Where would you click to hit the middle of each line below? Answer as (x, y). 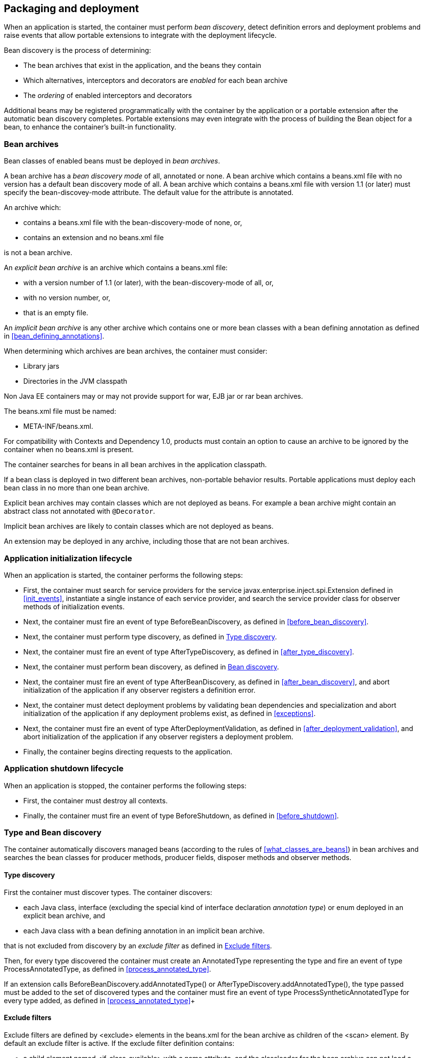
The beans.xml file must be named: (60, 411)
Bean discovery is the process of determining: (78, 50)
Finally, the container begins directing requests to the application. (128, 751)
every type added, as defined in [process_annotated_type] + (100, 1000)
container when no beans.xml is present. (69, 450)
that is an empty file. (56, 313)
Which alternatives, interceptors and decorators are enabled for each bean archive (155, 81)
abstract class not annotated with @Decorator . (80, 511)
